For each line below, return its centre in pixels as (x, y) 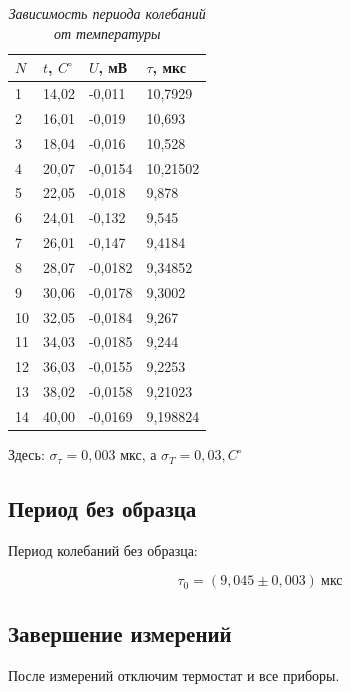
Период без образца (102, 508)
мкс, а (138, 454)
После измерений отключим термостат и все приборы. (174, 674)
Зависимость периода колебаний (107, 13)
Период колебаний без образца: (103, 549)
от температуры (107, 32)
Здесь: (26, 454)
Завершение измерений (120, 632)
